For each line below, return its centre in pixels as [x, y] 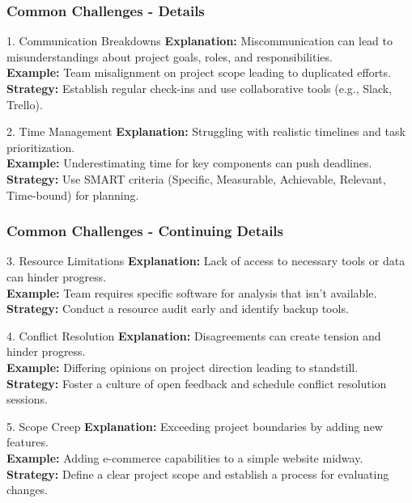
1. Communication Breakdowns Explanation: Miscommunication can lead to [200, 41]
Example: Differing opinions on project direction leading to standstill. [183, 367]
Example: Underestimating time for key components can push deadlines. [189, 163]
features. [28, 442]
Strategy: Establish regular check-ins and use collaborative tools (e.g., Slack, [200, 88]
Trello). [25, 104]
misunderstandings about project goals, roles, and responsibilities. [170, 56]
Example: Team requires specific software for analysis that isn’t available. [192, 292]
